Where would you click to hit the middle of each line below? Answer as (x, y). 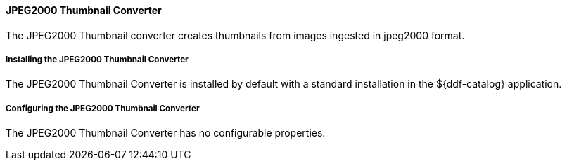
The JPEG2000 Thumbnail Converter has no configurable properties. (166, 133)
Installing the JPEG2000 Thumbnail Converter (97, 60)
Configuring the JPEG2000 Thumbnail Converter (103, 108)
